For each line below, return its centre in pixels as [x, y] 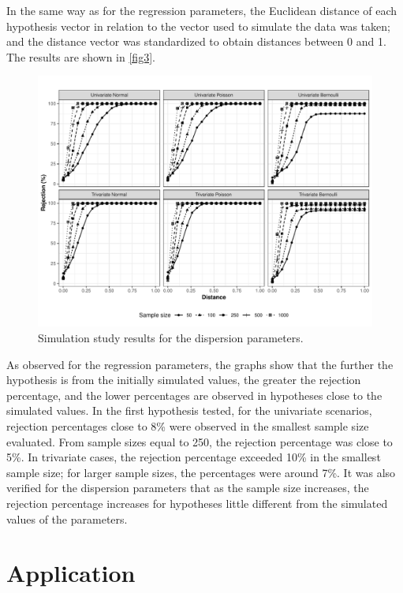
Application [71, 573]
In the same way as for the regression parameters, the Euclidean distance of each [202, 10]
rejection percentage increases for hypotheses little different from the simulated [197, 503]
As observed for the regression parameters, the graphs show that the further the [200, 364]
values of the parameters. [67, 518]
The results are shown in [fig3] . [81, 56]
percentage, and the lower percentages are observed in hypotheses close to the [194, 395]
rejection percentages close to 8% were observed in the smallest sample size [188, 425]
